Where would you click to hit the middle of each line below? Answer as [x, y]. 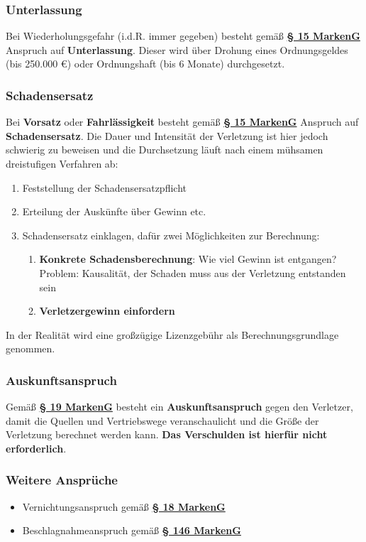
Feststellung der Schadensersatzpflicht [104, 187]
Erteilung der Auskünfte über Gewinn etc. [114, 211]
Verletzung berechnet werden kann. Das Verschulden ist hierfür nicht [167, 434]
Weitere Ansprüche [62, 480]
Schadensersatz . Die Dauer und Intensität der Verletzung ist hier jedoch [167, 135]
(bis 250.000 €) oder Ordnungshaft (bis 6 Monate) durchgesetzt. [145, 64]
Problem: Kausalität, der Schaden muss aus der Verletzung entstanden [193, 272]
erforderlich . [36, 448]
